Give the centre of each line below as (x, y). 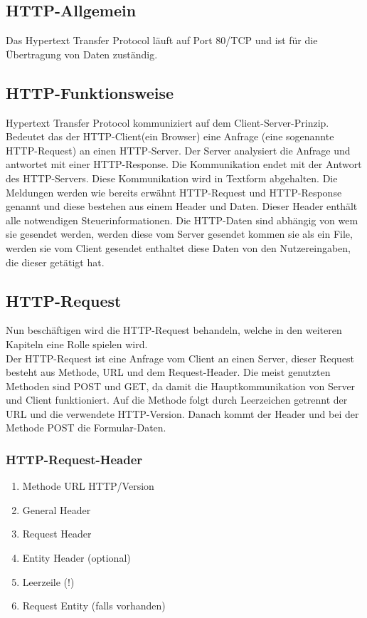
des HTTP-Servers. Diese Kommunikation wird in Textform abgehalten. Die (172, 178)
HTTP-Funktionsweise (90, 92)
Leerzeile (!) (48, 581)
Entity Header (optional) (76, 558)
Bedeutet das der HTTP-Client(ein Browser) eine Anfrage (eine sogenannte (170, 136)
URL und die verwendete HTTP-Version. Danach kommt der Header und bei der (182, 413)
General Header (57, 509)
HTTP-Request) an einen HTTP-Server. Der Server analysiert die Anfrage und (178, 150)
